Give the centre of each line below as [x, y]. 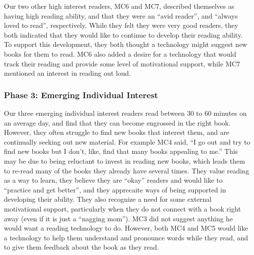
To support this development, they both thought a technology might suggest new [126, 44]
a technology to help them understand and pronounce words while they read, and [126, 237]
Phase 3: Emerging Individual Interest [81, 95]
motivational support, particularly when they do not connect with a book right [123, 208]
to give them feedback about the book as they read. [81, 247]
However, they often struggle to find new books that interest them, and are [117, 132]
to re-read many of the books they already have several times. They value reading [127, 170]
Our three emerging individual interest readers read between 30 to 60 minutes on [125, 113]
